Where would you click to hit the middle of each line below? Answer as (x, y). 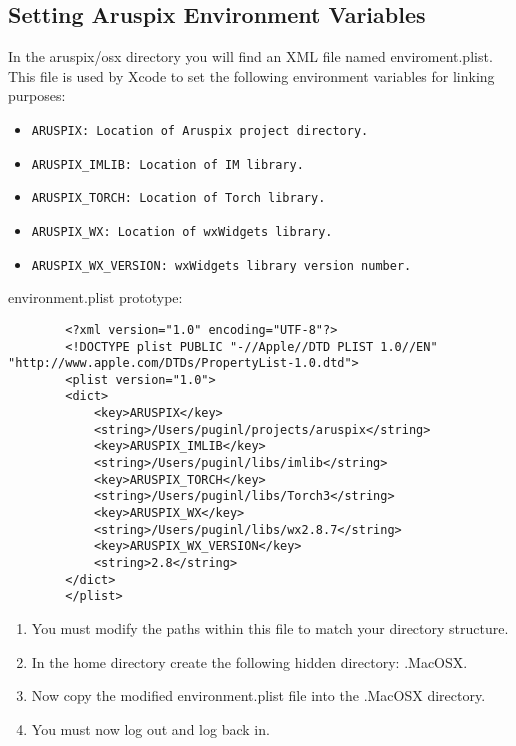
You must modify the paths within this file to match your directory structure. (270, 628)
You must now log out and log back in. (150, 728)
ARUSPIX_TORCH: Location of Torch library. (178, 198)
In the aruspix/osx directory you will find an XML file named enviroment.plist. (250, 56)
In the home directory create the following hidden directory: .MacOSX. (249, 661)
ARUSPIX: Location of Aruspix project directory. (200, 130)
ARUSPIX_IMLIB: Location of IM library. (167, 164)
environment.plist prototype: (95, 297)
